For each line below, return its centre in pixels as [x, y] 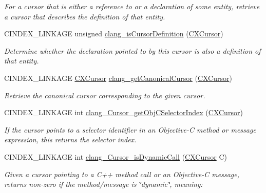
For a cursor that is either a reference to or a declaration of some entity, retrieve [132, 6]
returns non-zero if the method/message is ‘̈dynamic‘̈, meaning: [103, 184]
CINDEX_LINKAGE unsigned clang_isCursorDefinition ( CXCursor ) [114, 34]
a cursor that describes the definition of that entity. [85, 16]
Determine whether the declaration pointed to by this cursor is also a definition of [132, 50]
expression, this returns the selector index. [70, 140]
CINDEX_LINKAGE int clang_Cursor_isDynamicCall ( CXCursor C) [116, 156]
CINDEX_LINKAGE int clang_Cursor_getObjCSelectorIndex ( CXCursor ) [123, 112]
